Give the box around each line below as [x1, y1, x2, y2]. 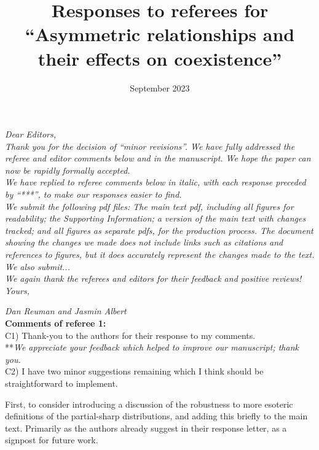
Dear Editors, [5, 128, 57, 141]
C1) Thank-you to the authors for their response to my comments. [5, 328, 256, 341]
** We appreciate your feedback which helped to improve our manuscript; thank [5, 341, 299, 354]
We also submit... [5, 260, 70, 273]
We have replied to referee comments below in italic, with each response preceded [5, 176, 306, 188]
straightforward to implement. [5, 376, 118, 389]
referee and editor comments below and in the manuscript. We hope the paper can [5, 152, 311, 165]
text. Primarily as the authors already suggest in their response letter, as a [5, 421, 287, 434]
